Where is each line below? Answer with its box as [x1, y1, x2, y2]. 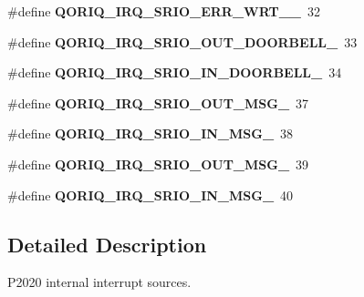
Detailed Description [7, 230, 207, 258]
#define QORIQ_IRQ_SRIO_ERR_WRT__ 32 [7, 2, 320, 20]
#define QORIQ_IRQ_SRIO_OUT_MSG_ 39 [7, 154, 309, 173]
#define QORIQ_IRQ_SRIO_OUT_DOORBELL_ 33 [7, 32, 358, 51]
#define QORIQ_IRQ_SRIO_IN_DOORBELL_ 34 [7, 63, 342, 82]
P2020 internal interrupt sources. [7, 272, 192, 292]
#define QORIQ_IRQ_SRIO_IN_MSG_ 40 [7, 185, 294, 204]
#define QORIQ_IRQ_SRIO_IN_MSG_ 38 [7, 124, 294, 143]
